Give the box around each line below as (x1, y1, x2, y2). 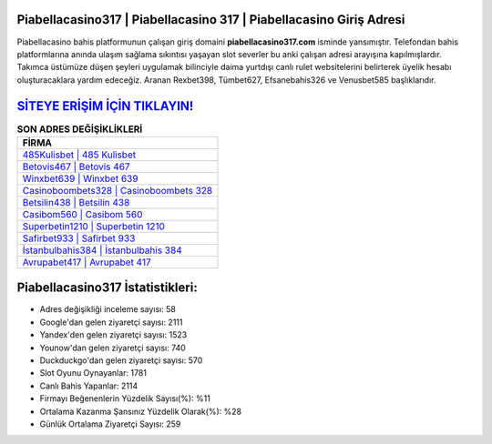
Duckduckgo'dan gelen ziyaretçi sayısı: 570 (39, 355, 203, 366)
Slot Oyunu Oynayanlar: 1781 (39, 368, 148, 378)
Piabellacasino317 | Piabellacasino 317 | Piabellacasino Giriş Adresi (16, 12, 405, 27)
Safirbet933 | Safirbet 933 (22, 232, 136, 245)
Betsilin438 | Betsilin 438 (22, 196, 130, 208)
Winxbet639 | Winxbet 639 (22, 172, 138, 185)
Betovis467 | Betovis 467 (22, 160, 131, 173)
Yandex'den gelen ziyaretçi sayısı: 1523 (39, 329, 188, 340)
